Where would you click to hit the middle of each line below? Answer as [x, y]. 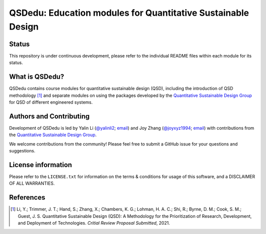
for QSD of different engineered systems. [51, 102]
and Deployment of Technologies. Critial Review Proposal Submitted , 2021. [94, 223]
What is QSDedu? [36, 77]
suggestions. [22, 151]
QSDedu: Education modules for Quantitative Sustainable [129, 13]
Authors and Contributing [49, 116]
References [27, 197]
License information [41, 165]
